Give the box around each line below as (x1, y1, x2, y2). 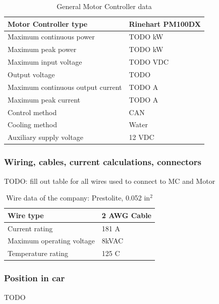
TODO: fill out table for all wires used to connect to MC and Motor (4, 175, 215, 186)
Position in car (4, 272, 65, 284)
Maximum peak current (8, 94, 80, 105)
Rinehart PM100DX (129, 18, 201, 29)
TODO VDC (129, 57, 169, 67)
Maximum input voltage (8, 57, 82, 67)
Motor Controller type (8, 18, 88, 29)
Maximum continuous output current (8, 81, 122, 92)
